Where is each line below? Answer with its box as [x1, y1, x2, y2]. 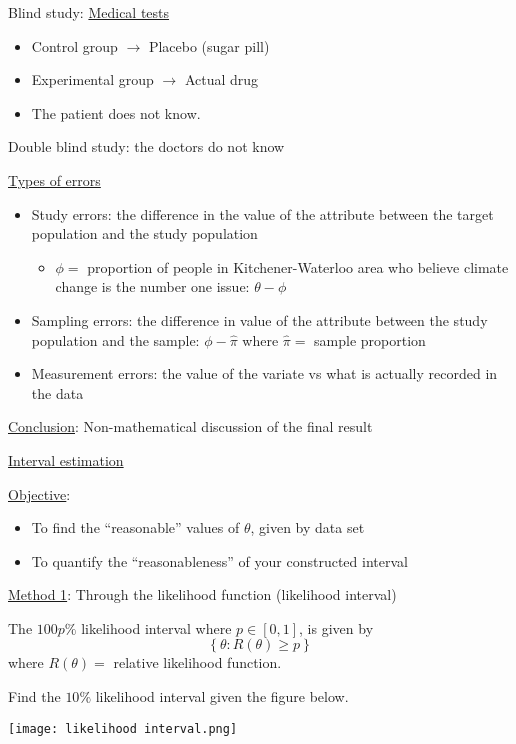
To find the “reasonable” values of [31, 517, 240, 538]
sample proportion [314, 329, 426, 350]
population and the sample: [31, 329, 200, 350]
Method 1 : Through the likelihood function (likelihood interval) [8, 584, 397, 605]
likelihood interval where [81, 617, 232, 638]
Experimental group [31, 69, 154, 90]
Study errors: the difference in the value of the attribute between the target [31, 203, 494, 224]
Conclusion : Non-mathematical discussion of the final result [8, 416, 373, 437]
